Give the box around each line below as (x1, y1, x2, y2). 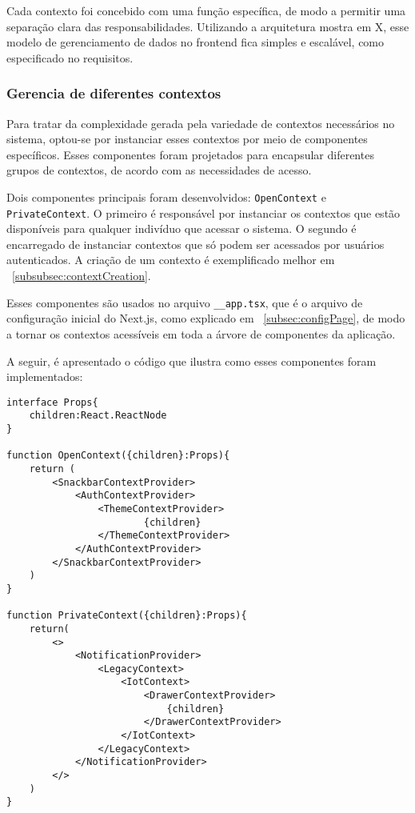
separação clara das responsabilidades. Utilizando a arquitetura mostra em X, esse (6, 18, 409, 34)
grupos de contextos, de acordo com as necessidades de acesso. (6, 162, 312, 178)
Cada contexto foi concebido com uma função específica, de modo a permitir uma (6, 2, 406, 18)
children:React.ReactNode (29, 410, 167, 422)
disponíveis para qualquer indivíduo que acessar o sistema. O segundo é (6, 220, 357, 237)
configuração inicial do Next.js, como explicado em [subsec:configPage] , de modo (6, 310, 405, 326)
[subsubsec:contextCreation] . (12, 267, 151, 284)
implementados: (6, 368, 83, 385)
